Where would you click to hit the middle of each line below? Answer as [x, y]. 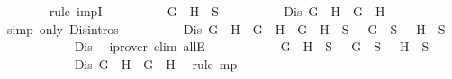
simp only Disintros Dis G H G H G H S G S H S [226, 28]
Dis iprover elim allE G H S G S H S [252, 46]
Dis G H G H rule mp [156, 63]
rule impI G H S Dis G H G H [217, 11]
